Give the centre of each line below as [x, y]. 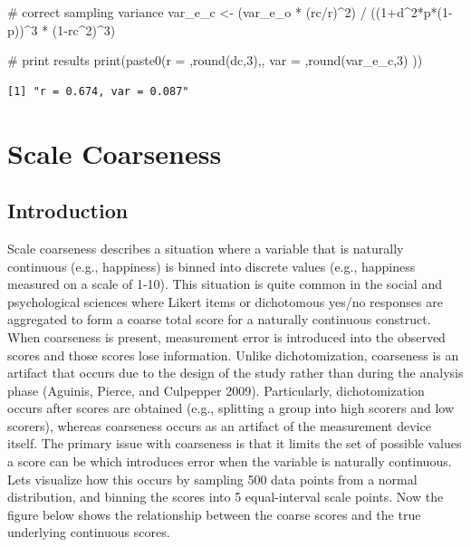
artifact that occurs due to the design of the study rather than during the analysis [235, 373]
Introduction [68, 211]
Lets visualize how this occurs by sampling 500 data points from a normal [212, 479]
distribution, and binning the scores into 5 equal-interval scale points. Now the [226, 497]
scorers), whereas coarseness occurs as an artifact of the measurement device [219, 425]
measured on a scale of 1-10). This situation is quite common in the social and [225, 284]
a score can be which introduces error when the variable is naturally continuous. [230, 461]
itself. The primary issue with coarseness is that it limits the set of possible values [235, 443]
